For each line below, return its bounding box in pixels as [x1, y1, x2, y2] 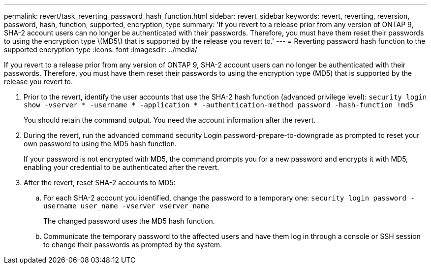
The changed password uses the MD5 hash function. [43, 217, 215, 225]
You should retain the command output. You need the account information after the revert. [24, 116, 316, 124]
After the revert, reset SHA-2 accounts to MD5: [24, 178, 176, 187]
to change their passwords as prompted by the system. [43, 240, 222, 249]
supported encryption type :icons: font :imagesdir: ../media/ [4, 45, 197, 54]
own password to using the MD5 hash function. [24, 139, 177, 148]
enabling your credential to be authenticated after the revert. [24, 163, 219, 171]
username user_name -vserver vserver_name [43, 202, 210, 210]
